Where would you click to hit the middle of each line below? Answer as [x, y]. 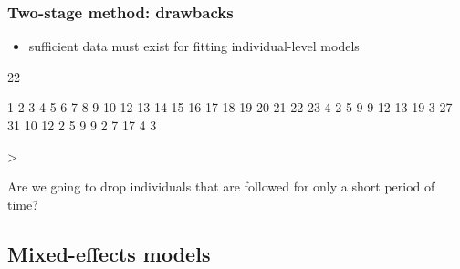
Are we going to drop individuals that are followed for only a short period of [221, 186]
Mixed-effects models [109, 253]
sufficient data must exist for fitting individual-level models [194, 46]
